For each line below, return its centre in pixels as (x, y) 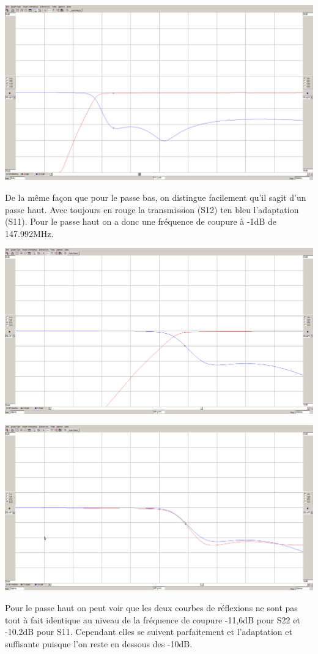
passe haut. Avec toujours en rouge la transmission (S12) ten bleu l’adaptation (152, 209)
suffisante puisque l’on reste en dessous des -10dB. (99, 643)
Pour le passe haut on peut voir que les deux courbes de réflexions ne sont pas (151, 608)
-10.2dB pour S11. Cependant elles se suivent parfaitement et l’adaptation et (149, 632)
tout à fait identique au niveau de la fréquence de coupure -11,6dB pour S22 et (153, 619)
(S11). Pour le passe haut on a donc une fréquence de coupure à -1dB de (141, 221)
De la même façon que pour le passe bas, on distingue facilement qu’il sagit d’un (156, 197)
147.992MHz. (29, 233)
